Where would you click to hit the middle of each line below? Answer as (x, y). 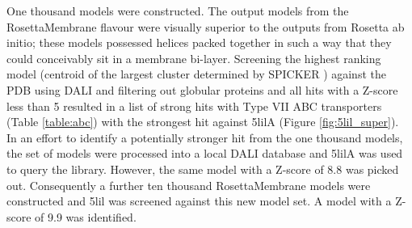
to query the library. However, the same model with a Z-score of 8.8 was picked (203, 169)
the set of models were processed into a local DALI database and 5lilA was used (205, 153)
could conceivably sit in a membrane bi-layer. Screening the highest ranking (194, 58)
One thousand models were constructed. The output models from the (178, 11)
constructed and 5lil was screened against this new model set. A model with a (199, 201)
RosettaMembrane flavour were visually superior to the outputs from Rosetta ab (206, 26)
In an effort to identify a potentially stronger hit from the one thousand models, (205, 137)
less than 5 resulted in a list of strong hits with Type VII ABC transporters (194, 106)
